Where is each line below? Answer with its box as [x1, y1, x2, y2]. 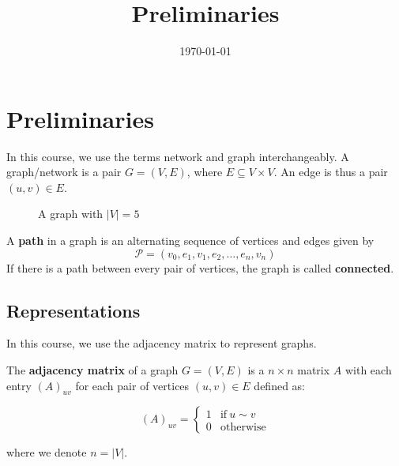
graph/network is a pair [6, 163, 122, 180]
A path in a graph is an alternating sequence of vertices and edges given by [6, 232, 375, 249]
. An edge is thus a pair [273, 163, 388, 180]
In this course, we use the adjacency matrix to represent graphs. [6, 335, 317, 351]
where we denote [6, 444, 87, 460]
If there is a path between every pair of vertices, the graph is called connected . [6, 259, 394, 276]
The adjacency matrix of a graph [6, 362, 179, 378]
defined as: [254, 377, 306, 393]
